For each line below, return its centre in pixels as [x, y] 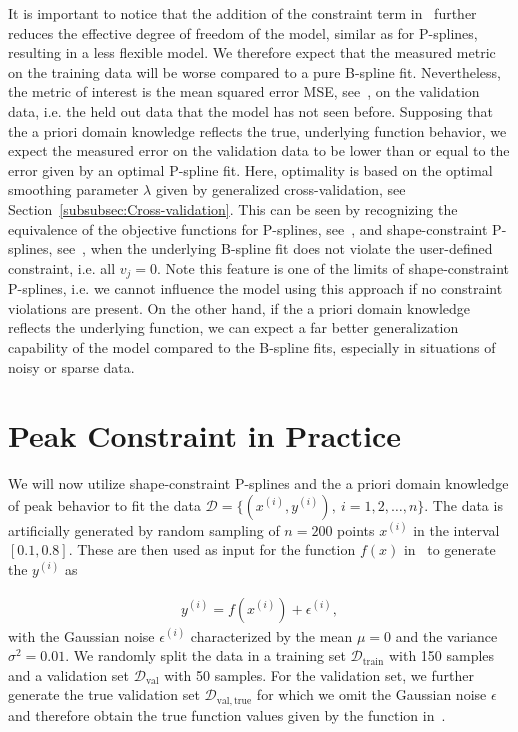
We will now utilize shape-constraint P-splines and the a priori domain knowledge [258, 483]
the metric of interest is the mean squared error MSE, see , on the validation [244, 91]
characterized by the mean [271, 635]
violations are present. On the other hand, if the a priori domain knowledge [239, 307]
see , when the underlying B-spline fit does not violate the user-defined [275, 248]
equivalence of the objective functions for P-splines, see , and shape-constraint [248, 228]
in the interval [456, 529]
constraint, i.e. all [62, 267]
